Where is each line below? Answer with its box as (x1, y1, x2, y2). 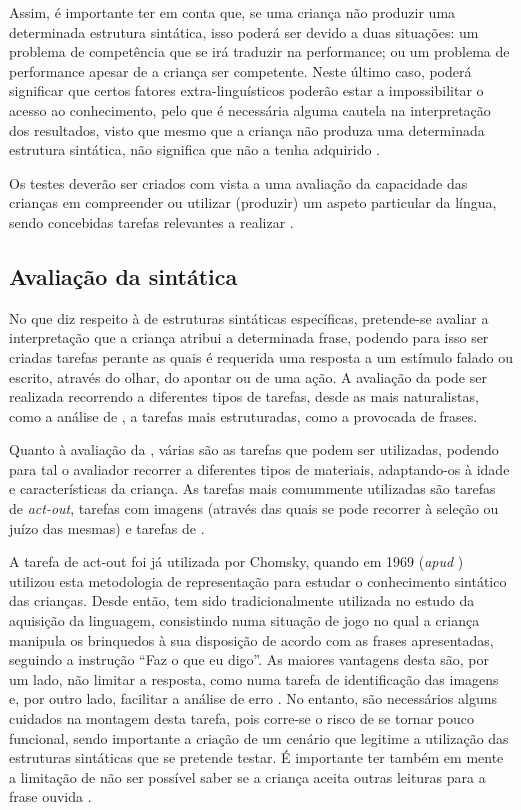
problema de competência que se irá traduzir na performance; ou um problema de (9, 41, 510, 62)
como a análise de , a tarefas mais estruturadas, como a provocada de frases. (9, 405, 478, 426)
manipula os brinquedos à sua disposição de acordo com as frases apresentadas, (9, 629, 494, 650)
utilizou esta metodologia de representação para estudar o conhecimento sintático (9, 570, 507, 591)
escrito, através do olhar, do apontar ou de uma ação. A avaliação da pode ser (9, 366, 487, 387)
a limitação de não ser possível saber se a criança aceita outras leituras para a (9, 766, 486, 787)
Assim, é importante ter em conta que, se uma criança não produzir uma (9, 2, 456, 22)
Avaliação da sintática (9, 260, 238, 291)
